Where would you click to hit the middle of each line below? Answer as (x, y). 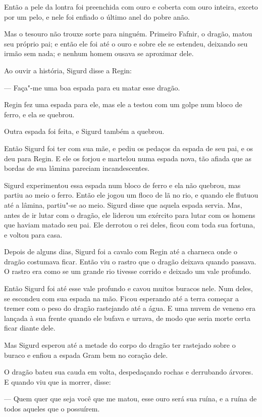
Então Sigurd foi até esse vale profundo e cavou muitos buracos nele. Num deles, (128, 288)
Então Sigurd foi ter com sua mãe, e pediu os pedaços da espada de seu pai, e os (129, 148)
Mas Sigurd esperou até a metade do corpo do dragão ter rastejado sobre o (120, 345)
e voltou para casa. (33, 234)
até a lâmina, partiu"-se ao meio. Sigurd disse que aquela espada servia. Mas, (123, 204)
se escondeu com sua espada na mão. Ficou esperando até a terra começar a (121, 298)
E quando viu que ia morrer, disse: (58, 381)
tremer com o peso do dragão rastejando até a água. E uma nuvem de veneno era (130, 308)
